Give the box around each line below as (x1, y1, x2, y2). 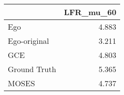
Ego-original (8, 35, 49, 46)
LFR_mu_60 (64, 6, 117, 18)
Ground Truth (8, 63, 56, 75)
